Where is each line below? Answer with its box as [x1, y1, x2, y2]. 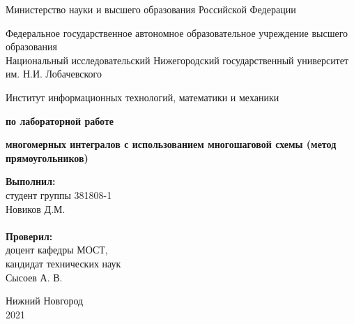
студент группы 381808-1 [6, 187, 112, 202]
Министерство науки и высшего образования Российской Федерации [6, 2, 296, 16]
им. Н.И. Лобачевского [6, 66, 102, 81]
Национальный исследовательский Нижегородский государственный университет [6, 52, 349, 67]
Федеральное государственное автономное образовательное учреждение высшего [6, 25, 348, 40]
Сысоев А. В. [6, 270, 63, 284]
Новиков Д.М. [6, 201, 66, 216]
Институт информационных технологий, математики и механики [6, 89, 279, 104]
